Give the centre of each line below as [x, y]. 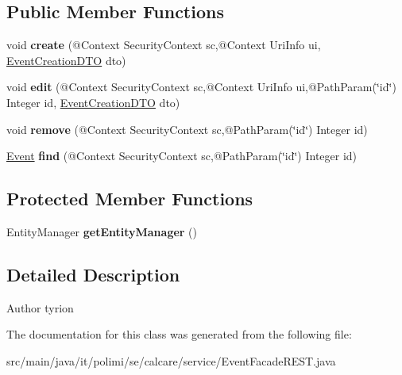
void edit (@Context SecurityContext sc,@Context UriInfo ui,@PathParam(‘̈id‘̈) [201, 87]
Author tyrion [40, 307]
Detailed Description [93, 274]
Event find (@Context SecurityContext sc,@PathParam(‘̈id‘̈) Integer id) [182, 156]
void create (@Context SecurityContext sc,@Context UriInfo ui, [164, 45]
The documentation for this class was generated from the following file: [179, 334]
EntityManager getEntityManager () [102, 231]
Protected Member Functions [130, 199]
